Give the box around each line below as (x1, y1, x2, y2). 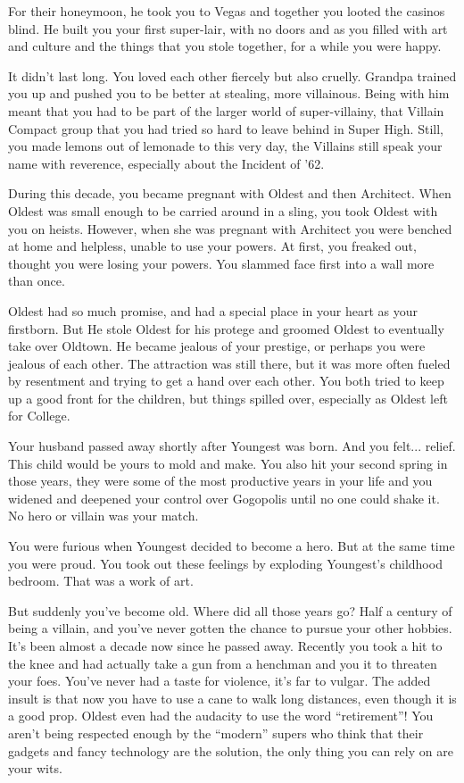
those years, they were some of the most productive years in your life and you (8, 471, 433, 490)
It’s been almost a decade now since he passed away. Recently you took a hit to (8, 637, 443, 654)
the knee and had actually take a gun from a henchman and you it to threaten (8, 654, 437, 672)
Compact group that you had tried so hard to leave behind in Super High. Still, (8, 119, 443, 137)
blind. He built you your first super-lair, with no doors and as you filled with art (8, 19, 448, 37)
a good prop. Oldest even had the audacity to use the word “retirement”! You (8, 706, 434, 725)
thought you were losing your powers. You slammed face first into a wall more (8, 254, 435, 272)
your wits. (8, 759, 62, 778)
